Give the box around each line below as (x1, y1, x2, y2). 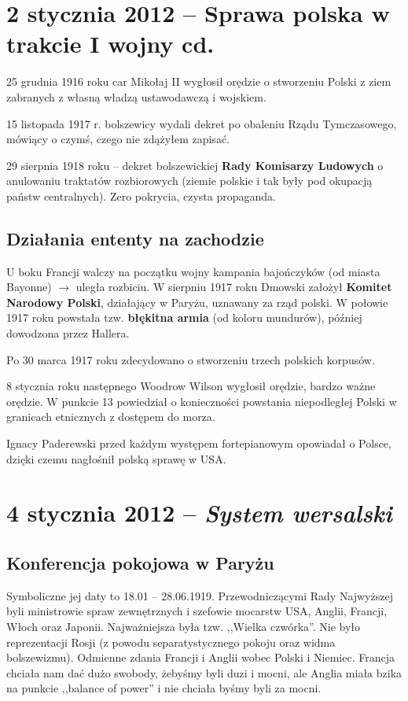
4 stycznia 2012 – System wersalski (6, 496, 392, 529)
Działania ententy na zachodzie (6, 226, 264, 250)
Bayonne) (6, 279, 52, 295)
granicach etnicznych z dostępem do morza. (6, 408, 215, 425)
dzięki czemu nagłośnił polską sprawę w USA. (6, 450, 226, 467)
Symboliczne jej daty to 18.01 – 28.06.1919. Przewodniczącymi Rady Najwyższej (6, 587, 394, 603)
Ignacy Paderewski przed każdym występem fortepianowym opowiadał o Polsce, (6, 435, 391, 452)
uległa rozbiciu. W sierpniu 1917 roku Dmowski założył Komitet (75, 279, 392, 295)
